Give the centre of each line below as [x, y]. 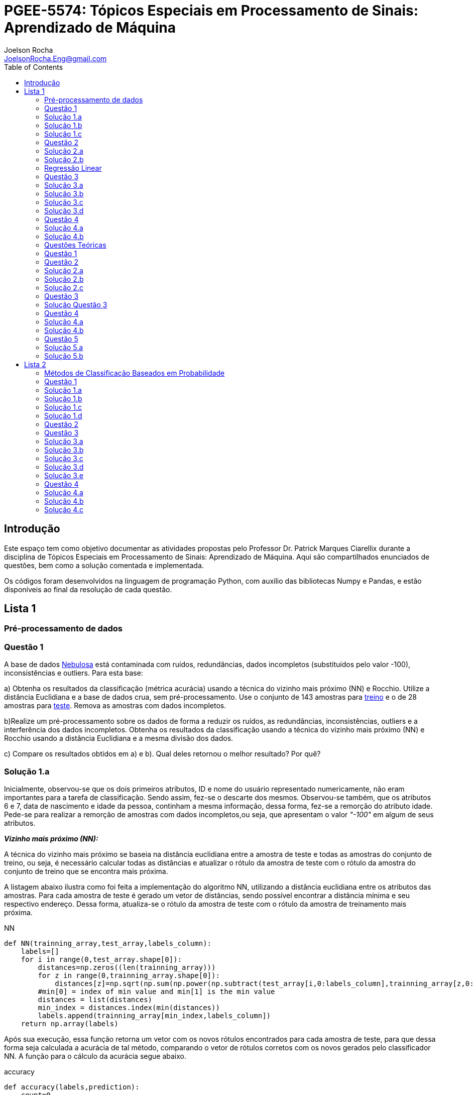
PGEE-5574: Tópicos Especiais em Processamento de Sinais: [211, 11]
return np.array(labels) [70, 1023]
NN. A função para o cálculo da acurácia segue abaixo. [95, 1056]
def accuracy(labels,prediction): [72, 1087]
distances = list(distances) [95, 999]
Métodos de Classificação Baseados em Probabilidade [135, 373]
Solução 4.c [64, 509]
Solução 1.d [63, 415]
